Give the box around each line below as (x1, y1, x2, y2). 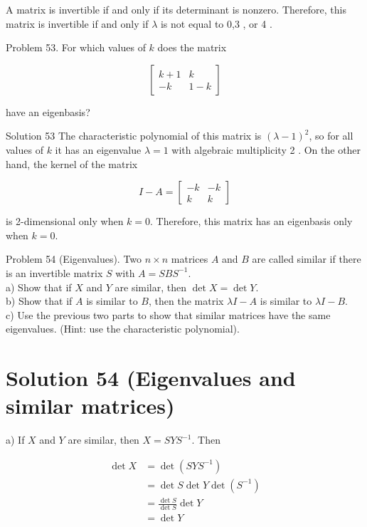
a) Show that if (6, 279, 72, 294)
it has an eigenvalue (55, 142, 142, 157)
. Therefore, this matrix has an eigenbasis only (150, 214, 353, 229)
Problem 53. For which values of (6, 40, 146, 55)
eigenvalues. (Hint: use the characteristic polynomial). (6, 321, 240, 336)
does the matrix (157, 40, 227, 55)
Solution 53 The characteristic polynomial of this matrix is (6, 128, 262, 143)
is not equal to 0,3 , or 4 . (160, 16, 272, 31)
